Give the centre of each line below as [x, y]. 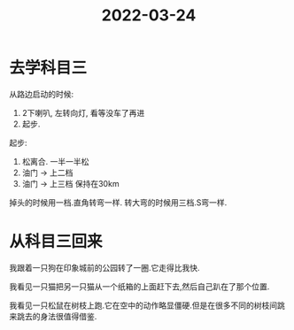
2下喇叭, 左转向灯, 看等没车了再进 [83, 112]
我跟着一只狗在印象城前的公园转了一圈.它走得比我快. [105, 267]
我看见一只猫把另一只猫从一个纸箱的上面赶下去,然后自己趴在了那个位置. [139, 286]
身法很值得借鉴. [68, 316]
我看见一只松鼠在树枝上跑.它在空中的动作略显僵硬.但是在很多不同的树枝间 [143, 305]
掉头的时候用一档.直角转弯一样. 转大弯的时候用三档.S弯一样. [118, 202]
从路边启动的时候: [42, 94]
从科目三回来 [56, 242]
